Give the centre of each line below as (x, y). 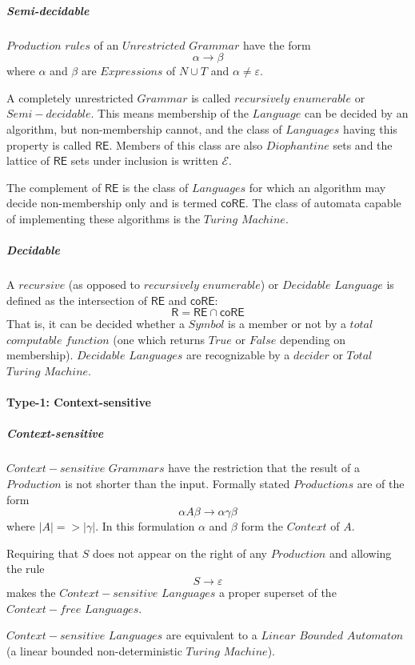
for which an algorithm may (317, 187)
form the (262, 526)
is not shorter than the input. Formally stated (178, 483)
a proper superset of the (277, 592)
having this (370, 128)
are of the (381, 483)
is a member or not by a (287, 324)
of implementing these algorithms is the (104, 218)
